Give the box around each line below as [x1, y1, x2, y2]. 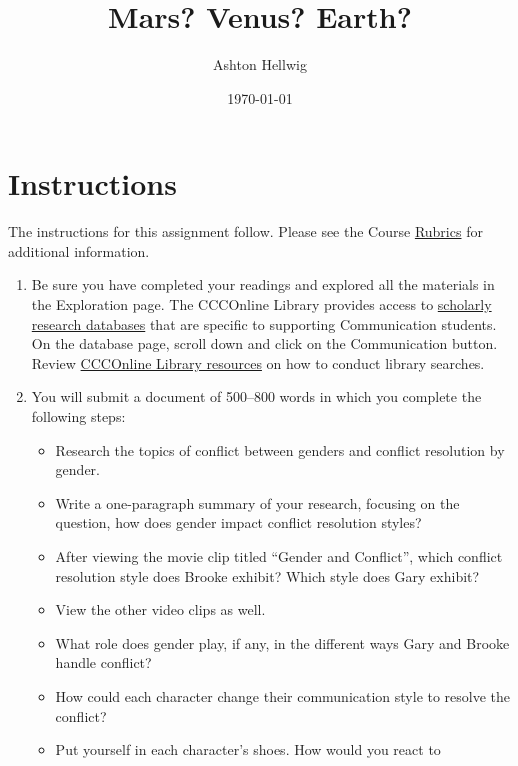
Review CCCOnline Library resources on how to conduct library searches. [31, 352, 485, 373]
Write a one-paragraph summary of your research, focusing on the [55, 492, 460, 513]
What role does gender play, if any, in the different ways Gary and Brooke [55, 632, 510, 653]
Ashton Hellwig [213, 54, 307, 75]
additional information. [8, 240, 150, 261]
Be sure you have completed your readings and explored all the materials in [31, 274, 495, 295]
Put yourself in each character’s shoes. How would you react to [55, 739, 441, 760]
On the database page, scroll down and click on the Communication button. [31, 333, 498, 354]
